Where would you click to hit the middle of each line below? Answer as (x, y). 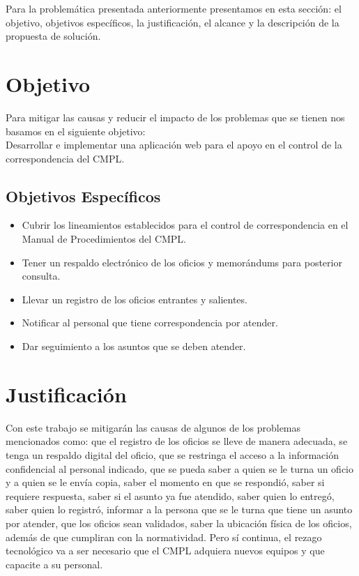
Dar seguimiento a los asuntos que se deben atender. (134, 346)
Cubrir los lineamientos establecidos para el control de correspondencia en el (185, 225)
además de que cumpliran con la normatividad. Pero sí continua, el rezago (164, 537)
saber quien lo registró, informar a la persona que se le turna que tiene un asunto (179, 509)
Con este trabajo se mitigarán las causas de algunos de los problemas (153, 427)
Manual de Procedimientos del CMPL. (104, 239)
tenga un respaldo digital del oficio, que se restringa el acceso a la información (173, 454)
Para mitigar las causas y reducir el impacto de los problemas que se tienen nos (175, 117)
